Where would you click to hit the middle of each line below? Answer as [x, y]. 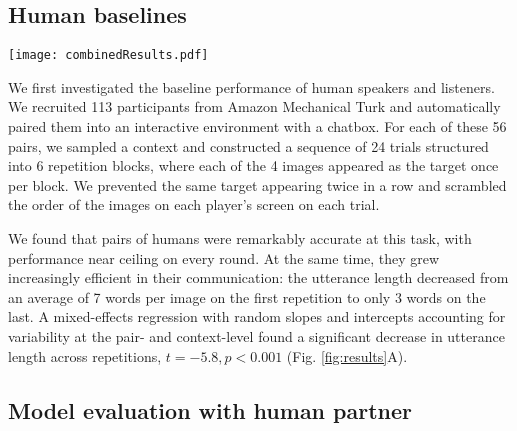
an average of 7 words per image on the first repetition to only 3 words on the [247, 296]
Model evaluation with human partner [210, 409]
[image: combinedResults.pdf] [108, 55]
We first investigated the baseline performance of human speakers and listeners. [251, 86]
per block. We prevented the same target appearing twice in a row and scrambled [257, 184]
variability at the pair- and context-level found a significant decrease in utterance [256, 335]
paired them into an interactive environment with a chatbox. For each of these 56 [257, 126]
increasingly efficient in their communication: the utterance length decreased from [258, 277]
